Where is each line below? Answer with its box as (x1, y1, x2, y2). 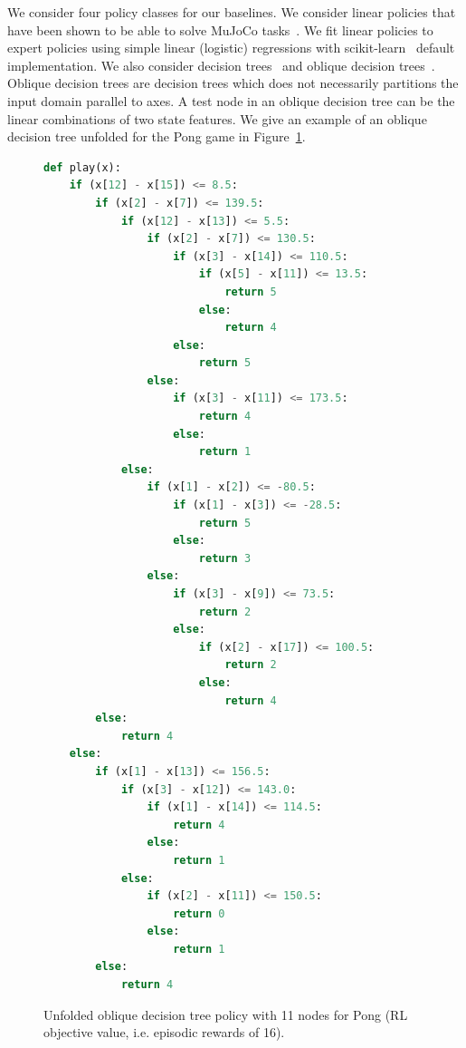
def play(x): (43, 160, 121, 174)
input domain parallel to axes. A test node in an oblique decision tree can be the (7, 91, 455, 110)
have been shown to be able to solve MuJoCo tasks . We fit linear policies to (7, 20, 433, 39)
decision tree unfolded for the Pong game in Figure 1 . (7, 127, 306, 146)
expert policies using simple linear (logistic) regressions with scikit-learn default (7, 38, 455, 57)
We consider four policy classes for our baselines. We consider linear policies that (7, 3, 456, 21)
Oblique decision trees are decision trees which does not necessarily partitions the (7, 73, 459, 92)
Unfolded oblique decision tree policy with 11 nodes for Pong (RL (43, 1004, 408, 1024)
